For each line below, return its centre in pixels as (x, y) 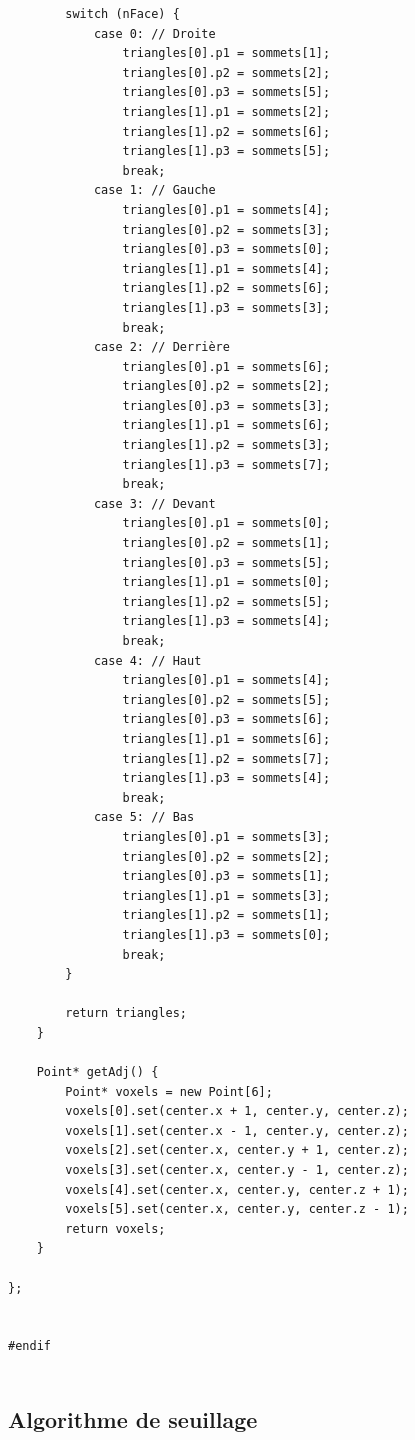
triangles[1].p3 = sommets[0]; (226, 934)
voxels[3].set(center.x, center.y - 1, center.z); (237, 1170)
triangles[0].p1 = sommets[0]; (226, 523)
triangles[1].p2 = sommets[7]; (226, 758)
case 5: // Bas (144, 817)
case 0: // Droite (154, 33)
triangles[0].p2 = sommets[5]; (226, 699)
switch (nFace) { (122, 14)
